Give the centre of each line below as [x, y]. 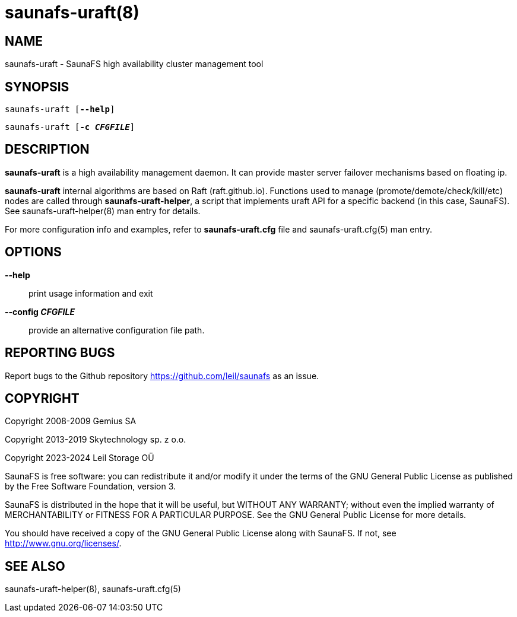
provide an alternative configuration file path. [117, 330]
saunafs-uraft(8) [72, 12]
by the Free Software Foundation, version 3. [91, 486]
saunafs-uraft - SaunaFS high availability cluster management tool [134, 64]
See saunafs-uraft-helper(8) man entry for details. [103, 211]
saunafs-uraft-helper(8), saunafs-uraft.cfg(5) [93, 589]
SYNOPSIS [37, 87]
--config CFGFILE [40, 311]
